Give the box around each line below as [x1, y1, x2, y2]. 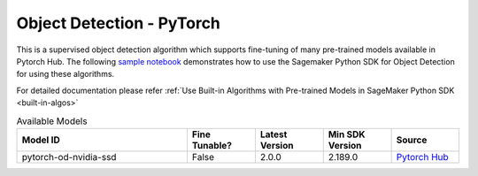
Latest [259, 128, 288, 141]
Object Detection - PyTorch [16, 13, 221, 33]
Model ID [21, 134, 61, 146]
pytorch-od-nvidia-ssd [21, 150, 117, 163]
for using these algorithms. [16, 69, 115, 80]
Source [396, 134, 428, 146]
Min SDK [328, 128, 366, 141]
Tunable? [191, 139, 232, 151]
